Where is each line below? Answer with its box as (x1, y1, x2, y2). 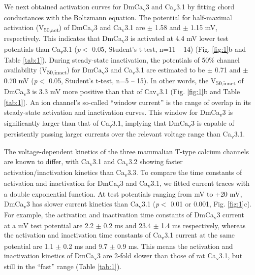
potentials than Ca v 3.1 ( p (4, 43, 81, 55)
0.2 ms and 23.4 (103, 220, 151, 230)
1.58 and (155, 22, 181, 32)
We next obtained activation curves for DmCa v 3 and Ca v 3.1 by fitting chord (4, 1, 235, 13)
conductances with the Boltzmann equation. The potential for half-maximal (4, 12, 232, 23)
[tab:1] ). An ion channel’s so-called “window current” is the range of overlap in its (4, 97, 251, 107)
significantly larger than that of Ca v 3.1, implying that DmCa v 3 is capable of (4, 117, 234, 129)
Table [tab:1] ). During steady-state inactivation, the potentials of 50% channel (4, 55, 240, 65)
